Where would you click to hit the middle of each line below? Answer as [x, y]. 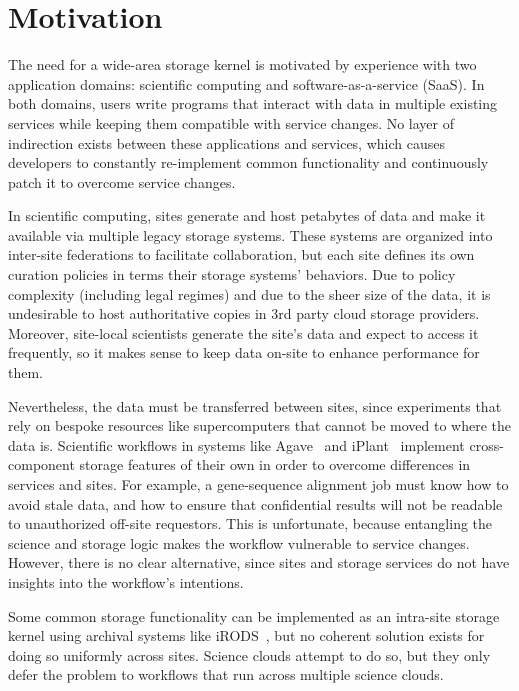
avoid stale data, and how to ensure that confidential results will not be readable [255, 503]
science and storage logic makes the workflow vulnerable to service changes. [239, 542]
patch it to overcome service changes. [122, 181]
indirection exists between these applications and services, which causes [226, 142]
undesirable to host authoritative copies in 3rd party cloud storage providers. [244, 313]
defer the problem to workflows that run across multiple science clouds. [226, 674]
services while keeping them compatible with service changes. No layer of [231, 122]
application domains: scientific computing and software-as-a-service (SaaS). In [246, 83]
